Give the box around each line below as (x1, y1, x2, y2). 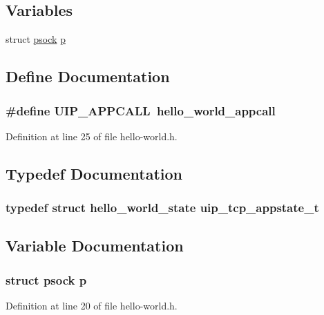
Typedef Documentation (6, 162, 182, 184)
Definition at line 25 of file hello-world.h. (6, 128, 178, 143)
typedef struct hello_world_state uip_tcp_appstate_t (6, 199, 319, 216)
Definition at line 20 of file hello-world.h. (6, 298, 178, 313)
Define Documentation (6, 66, 170, 87)
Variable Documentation (6, 235, 184, 256)
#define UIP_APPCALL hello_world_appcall (6, 102, 276, 119)
